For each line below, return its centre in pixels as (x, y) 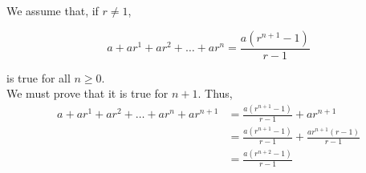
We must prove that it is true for (87, 93)
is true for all (39, 77)
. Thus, (215, 93)
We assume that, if (53, 10)
